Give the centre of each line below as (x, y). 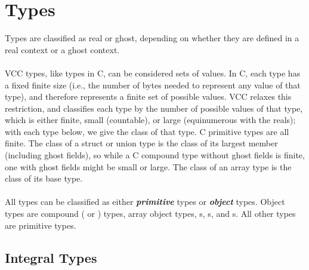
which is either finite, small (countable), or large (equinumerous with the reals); (150, 120)
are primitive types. (41, 225)
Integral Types (51, 257)
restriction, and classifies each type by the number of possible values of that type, (154, 108)
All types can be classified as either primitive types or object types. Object (145, 202)
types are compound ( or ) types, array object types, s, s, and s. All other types (150, 214)
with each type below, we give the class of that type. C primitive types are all (147, 131)
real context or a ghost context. (62, 49)
